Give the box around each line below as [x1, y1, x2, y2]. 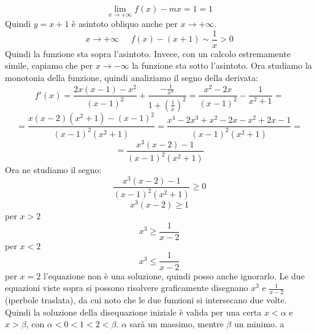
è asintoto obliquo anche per [72, 17, 178, 30]
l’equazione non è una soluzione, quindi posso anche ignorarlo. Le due [43, 269, 305, 282]
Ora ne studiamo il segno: [5, 163, 102, 176]
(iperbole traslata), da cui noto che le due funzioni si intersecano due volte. [5, 293, 287, 306]
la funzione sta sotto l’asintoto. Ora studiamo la [132, 59, 312, 72]
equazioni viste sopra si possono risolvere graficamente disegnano [5, 281, 248, 294]
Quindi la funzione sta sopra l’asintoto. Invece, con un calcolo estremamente [5, 47, 291, 60]
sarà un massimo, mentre [129, 317, 224, 330]
